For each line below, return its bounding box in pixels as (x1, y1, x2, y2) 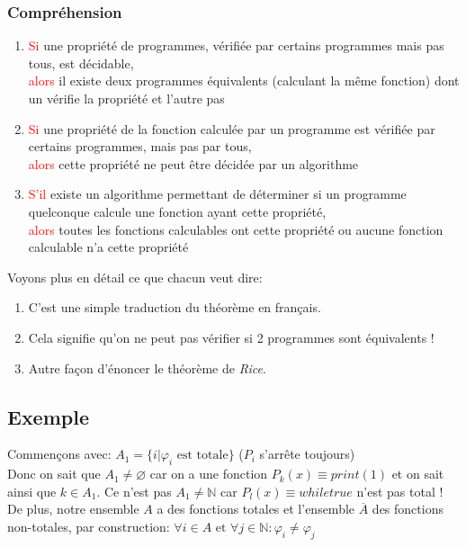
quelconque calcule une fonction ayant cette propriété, (28, 202, 327, 220)
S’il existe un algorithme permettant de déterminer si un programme (28, 184, 407, 203)
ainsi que (7, 481, 57, 500)
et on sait (391, 464, 444, 483)
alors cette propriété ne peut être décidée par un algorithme (28, 154, 359, 173)
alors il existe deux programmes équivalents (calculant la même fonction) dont (28, 71, 460, 90)
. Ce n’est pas (96, 481, 172, 500)
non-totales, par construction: (7, 516, 170, 535)
